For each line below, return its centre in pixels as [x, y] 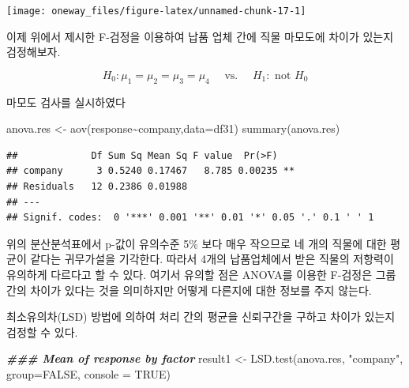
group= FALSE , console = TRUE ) [89, 373]
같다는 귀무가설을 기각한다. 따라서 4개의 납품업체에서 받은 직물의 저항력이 [212, 259]
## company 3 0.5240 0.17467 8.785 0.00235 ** [151, 171]
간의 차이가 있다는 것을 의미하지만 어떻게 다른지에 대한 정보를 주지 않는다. [189, 290]
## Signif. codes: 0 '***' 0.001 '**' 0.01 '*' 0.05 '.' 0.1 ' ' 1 [190, 218]
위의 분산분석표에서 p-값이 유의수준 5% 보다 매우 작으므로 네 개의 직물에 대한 [197, 243]
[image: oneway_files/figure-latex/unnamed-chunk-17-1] [156, 11]
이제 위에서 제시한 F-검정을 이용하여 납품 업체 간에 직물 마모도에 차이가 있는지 [200, 36]
